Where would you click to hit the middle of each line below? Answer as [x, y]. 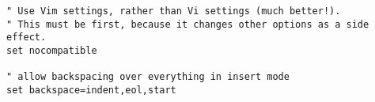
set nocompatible [52, 50]
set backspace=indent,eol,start [91, 90]
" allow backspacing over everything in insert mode [148, 77]
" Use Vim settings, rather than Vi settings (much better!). [174, 11]
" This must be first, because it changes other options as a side [188, 24]
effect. [27, 38]
